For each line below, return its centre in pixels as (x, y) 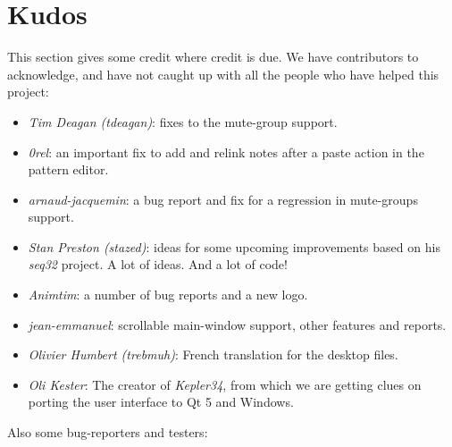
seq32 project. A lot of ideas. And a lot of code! (158, 264)
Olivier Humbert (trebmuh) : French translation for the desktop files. (213, 354)
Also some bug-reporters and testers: (108, 432)
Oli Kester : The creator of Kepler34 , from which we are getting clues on (225, 384)
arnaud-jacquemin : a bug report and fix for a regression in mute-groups (223, 199)
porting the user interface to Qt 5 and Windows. (161, 402)
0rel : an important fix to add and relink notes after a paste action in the (226, 152)
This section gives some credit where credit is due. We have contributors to (213, 57)
